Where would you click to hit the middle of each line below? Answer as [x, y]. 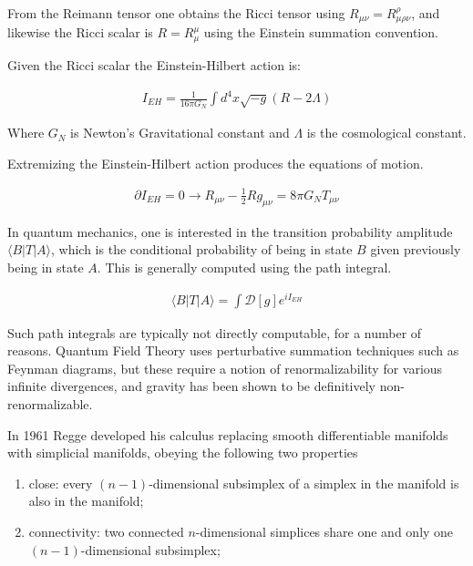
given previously [416, 249]
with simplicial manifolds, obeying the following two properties [183, 453]
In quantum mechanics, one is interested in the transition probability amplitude [230, 231]
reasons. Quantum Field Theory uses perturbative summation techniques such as [233, 350]
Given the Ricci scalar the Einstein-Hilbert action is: [154, 64]
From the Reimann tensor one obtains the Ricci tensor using [176, 13]
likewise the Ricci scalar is [80, 32]
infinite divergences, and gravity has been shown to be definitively [191, 386]
